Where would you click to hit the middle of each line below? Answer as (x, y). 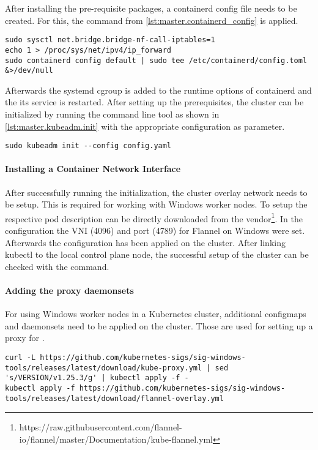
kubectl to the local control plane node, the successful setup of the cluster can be (157, 254)
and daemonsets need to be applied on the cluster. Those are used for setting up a (159, 325)
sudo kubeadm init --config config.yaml (88, 146)
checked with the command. (57, 266)
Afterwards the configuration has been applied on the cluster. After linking (145, 242)
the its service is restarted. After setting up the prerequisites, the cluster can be (154, 102)
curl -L (20, 358)
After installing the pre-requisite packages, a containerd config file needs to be (151, 8)
